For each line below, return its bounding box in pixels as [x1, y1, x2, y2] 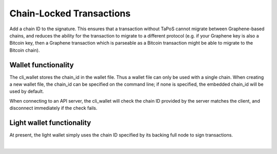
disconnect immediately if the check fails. [9, 105, 97, 111]
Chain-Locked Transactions [9, 8, 131, 19]
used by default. [9, 88, 44, 94]
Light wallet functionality [9, 119, 91, 127]
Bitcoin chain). [9, 47, 40, 53]
